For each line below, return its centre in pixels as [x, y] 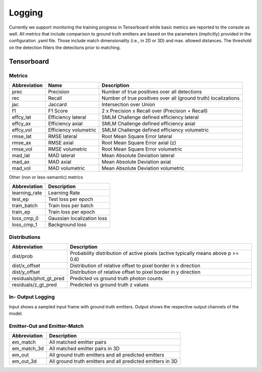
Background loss [67, 225]
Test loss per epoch [71, 199]
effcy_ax [21, 123]
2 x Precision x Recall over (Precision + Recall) [155, 111]
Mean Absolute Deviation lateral [138, 155]
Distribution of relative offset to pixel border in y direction [135, 272]
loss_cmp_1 [25, 225]
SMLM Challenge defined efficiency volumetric [155, 130]
